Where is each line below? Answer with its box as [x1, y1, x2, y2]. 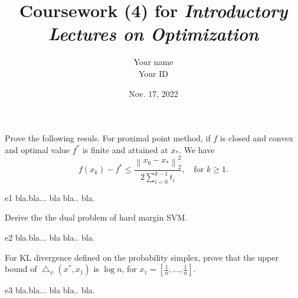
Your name [133, 56, 173, 68]
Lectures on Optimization [48, 21, 259, 46]
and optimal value [5, 143, 70, 156]
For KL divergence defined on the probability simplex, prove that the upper [5, 251, 279, 263]
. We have [179, 143, 215, 156]
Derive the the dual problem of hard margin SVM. [5, 211, 188, 223]
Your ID [138, 67, 169, 79]
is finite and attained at [82, 143, 168, 156]
